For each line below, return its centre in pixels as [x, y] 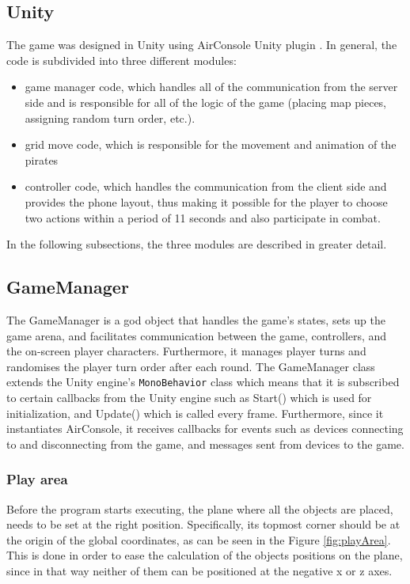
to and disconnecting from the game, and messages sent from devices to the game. [205, 444]
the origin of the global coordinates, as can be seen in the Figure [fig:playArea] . [199, 539]
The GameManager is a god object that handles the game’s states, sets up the [196, 319]
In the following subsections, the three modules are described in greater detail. [197, 244]
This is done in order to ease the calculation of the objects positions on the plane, [205, 555]
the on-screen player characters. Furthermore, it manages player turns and [186, 351]
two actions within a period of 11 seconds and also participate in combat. [203, 217]
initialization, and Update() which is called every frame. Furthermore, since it [195, 413]
